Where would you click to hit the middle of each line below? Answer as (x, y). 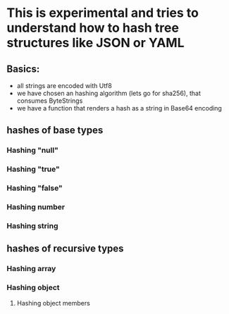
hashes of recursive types (65, 249)
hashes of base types (55, 131)
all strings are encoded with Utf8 (64, 86)
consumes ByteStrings (50, 101)
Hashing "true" (33, 169)
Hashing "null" (33, 151)
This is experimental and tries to (103, 13)
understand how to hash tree (93, 28)
